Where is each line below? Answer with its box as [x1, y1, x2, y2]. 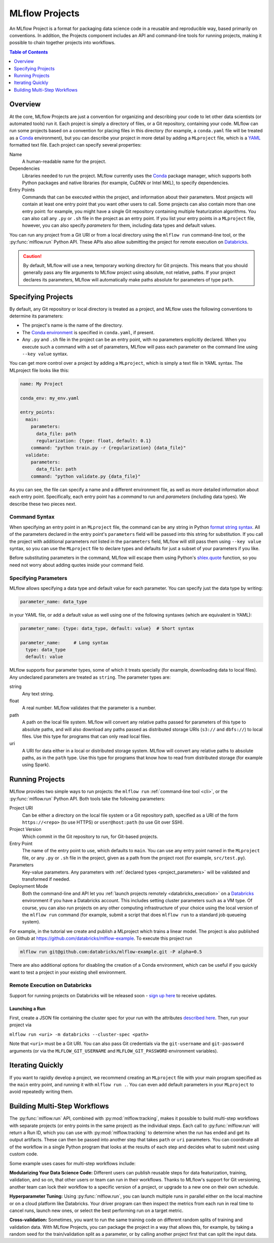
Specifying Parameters [9, 574, 67, 582]
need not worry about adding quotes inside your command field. [9, 562, 144, 568]
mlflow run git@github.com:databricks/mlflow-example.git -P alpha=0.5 [20, 949, 202, 955]
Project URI [9, 805, 33, 811]
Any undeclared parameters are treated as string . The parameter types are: [9, 674, 171, 680]
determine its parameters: [9, 313, 63, 319]
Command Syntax [9, 513, 55, 521]
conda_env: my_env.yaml [20, 395, 80, 401]
